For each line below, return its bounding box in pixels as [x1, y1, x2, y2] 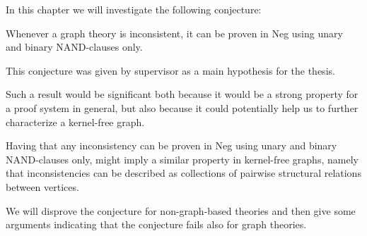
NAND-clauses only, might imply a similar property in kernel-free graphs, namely [6, 151, 359, 166]
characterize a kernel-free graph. [6, 114, 145, 129]
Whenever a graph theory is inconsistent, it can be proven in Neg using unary [6, 25, 343, 40]
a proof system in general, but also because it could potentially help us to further [6, 100, 359, 115]
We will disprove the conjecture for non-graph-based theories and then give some [6, 203, 356, 218]
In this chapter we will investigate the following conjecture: [6, 2, 262, 16]
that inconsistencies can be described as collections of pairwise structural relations [6, 166, 361, 180]
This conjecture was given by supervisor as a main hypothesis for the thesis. [6, 63, 335, 77]
